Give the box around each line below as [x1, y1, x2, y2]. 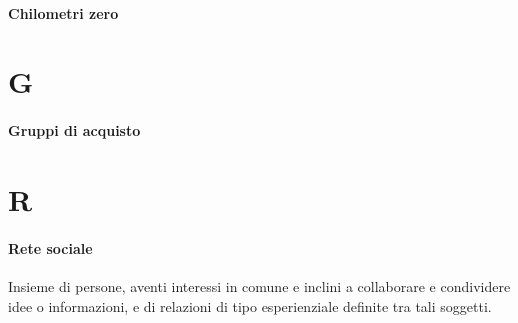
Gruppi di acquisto [8, 120, 141, 141]
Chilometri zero [8, 2, 119, 23]
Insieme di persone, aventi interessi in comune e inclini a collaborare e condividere [8, 275, 511, 296]
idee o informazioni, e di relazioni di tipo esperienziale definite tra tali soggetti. [8, 295, 492, 316]
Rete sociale [8, 237, 93, 258]
